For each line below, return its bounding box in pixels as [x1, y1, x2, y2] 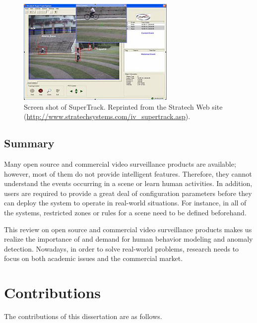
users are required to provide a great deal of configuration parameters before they [4, 188, 252, 198]
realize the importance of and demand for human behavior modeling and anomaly [4, 234, 253, 244]
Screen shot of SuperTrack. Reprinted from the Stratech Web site [24, 101, 223, 112]
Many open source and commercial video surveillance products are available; [4, 158, 236, 169]
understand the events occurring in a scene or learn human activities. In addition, [4, 178, 253, 189]
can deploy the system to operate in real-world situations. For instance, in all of [4, 197, 247, 208]
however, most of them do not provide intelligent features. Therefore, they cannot [4, 168, 252, 179]
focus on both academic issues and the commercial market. [4, 253, 183, 263]
